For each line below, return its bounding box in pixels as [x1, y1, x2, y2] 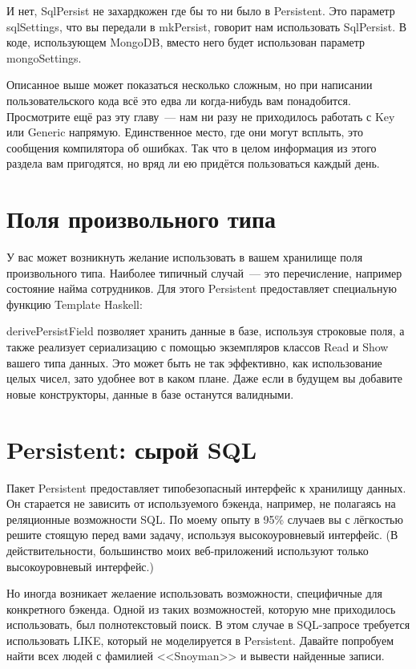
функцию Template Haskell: [6, 295, 143, 312]
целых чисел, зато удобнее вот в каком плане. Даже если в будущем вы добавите [6, 370, 403, 387]
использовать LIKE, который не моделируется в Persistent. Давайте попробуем [6, 631, 394, 648]
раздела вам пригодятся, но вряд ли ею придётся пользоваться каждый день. [6, 155, 380, 172]
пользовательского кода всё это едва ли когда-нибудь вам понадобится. [6, 91, 351, 108]
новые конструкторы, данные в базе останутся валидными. [6, 385, 294, 402]
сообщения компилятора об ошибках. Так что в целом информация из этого [6, 139, 377, 156]
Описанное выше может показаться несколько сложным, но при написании [6, 76, 373, 93]
